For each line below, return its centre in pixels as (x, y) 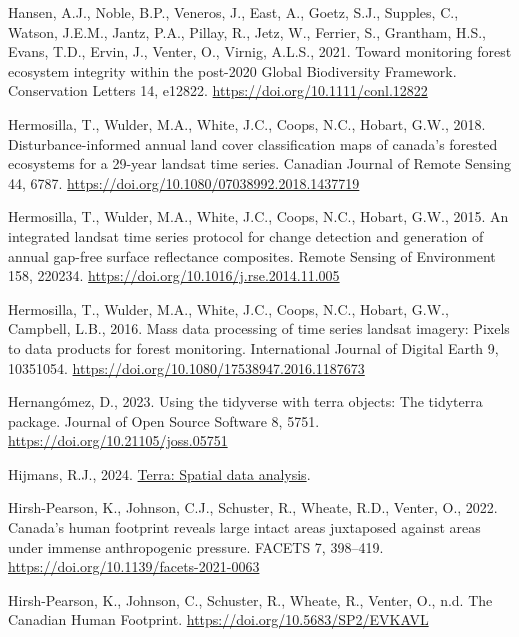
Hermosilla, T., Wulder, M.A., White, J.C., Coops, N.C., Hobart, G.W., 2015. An (258, 216)
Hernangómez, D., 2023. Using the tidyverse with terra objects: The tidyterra (245, 401)
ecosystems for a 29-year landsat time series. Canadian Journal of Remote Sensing (260, 163)
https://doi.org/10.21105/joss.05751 (118, 440)
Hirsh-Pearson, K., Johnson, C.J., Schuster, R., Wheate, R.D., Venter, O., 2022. (253, 507)
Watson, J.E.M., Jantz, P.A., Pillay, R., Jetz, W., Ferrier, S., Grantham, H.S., (247, 31)
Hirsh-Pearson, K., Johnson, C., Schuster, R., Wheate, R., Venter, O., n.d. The (250, 599)
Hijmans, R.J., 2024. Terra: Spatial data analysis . (159, 473)
